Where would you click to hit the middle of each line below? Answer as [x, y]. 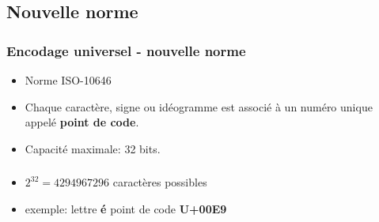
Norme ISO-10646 [68, 80]
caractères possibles [160, 182]
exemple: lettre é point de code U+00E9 [126, 208]
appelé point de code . [82, 122]
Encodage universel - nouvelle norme [126, 50]
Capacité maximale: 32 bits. [93, 148]
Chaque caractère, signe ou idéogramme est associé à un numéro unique [199, 106]
